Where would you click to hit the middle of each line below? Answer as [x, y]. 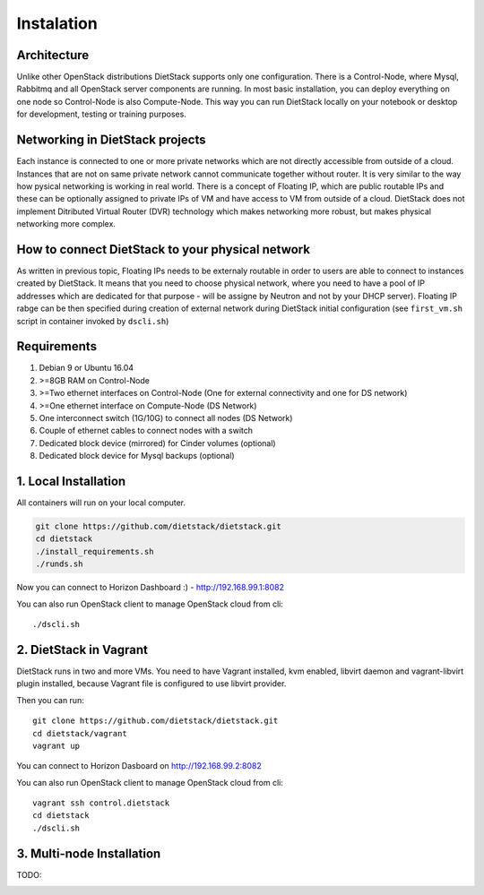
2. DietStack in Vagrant [82, 650]
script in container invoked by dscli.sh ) [93, 321]
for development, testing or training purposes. [102, 114]
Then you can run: [50, 700]
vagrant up [56, 745]
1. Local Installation [71, 482]
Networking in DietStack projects [111, 140]
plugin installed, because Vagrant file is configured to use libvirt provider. [151, 684]
